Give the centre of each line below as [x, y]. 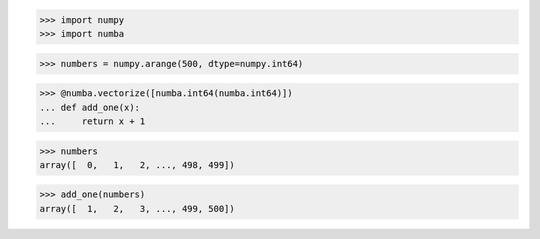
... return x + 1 [92, 121]
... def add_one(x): [89, 107]
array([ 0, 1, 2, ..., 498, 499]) [137, 164]
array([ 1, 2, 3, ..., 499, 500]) [137, 208]
